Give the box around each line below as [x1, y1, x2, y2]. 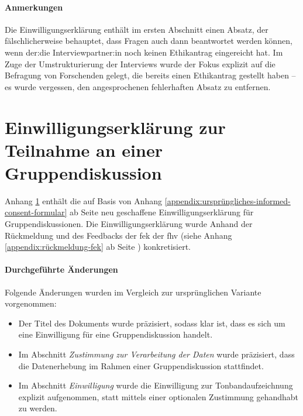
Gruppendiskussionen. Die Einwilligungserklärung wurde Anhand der [5, 218, 253, 230]
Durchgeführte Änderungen [5, 263, 118, 276]
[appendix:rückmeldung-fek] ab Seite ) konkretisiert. [5, 240, 191, 253]
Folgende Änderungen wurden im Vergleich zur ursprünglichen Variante [5, 286, 261, 298]
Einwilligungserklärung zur [5, 115, 226, 139]
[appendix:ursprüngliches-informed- [164, 194, 291, 207]
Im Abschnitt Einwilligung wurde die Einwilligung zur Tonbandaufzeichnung [18, 379, 293, 391]
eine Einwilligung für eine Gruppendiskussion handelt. [18, 328, 213, 341]
